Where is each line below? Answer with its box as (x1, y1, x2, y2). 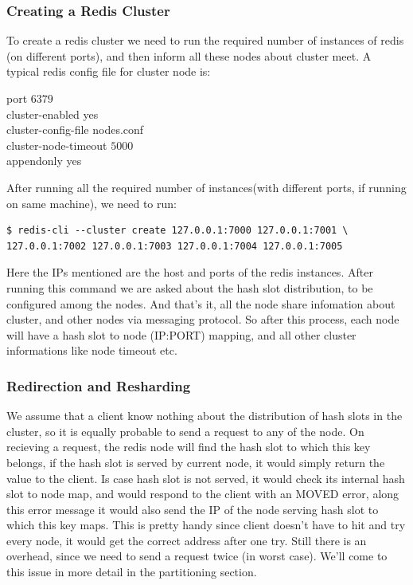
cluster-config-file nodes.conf (6, 121, 144, 138)
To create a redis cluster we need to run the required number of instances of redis (6, 32, 404, 49)
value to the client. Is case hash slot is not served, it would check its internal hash (6, 469, 405, 486)
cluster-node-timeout (6, 136, 107, 153)
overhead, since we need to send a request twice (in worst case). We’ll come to (6, 548, 388, 564)
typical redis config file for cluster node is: (6, 63, 211, 80)
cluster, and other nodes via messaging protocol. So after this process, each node (6, 311, 399, 328)
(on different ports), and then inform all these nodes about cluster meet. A (6, 47, 372, 64)
